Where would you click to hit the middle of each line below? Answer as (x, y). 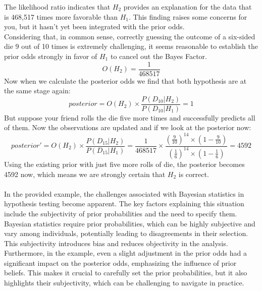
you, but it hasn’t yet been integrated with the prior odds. (94, 26)
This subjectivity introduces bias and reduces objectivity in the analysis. (116, 243)
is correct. (194, 174)
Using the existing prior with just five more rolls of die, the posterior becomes (124, 164)
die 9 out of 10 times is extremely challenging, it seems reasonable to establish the (131, 46)
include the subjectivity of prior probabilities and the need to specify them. (121, 213)
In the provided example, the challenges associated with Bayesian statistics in (124, 193)
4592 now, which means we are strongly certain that (85, 174)
